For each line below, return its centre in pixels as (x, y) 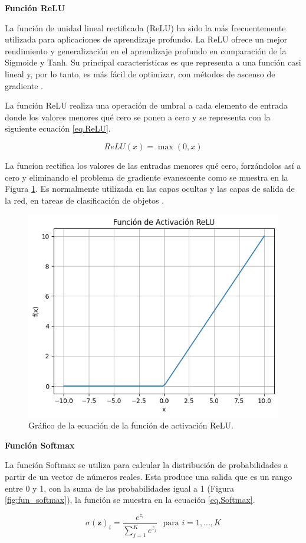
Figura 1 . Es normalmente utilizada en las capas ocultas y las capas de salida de (150, 189)
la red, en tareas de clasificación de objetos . (85, 200)
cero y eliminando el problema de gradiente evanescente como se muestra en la (147, 177)
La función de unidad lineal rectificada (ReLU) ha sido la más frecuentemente (145, 27)
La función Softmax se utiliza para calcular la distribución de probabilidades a (147, 465)
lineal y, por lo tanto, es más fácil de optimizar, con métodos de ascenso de (140, 73)
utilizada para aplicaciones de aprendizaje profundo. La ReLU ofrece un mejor (146, 39)
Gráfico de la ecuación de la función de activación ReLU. (131, 425)
